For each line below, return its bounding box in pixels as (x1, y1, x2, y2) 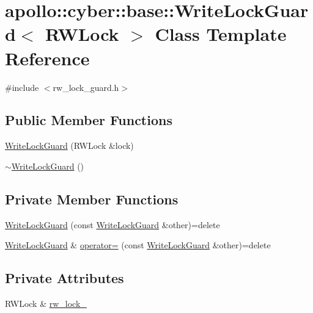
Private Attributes (5, 268, 124, 287)
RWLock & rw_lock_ (5, 297, 87, 310)
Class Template (155, 21, 287, 46)
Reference (5, 45, 90, 70)
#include (5, 81, 39, 93)
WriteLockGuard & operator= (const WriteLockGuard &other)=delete (5, 239, 271, 251)
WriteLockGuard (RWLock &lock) (5, 139, 134, 152)
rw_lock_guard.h (53, 81, 119, 93)
